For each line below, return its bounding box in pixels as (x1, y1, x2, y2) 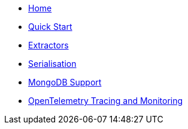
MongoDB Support (28, 77, 102, 87)
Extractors (28, 40, 69, 50)
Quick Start (28, 21, 72, 32)
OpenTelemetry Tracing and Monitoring (28, 96, 183, 106)
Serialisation (28, 59, 77, 69)
